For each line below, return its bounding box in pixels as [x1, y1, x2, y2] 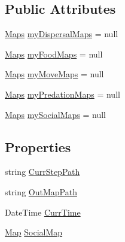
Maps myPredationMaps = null [5, 87, 120, 100]
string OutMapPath [5, 185, 77, 198]
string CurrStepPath [5, 165, 80, 178]
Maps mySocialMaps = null [5, 108, 106, 120]
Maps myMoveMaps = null [5, 68, 104, 80]
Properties [5, 137, 71, 156]
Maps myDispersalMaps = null [5, 28, 118, 40]
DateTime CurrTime [5, 205, 81, 218]
